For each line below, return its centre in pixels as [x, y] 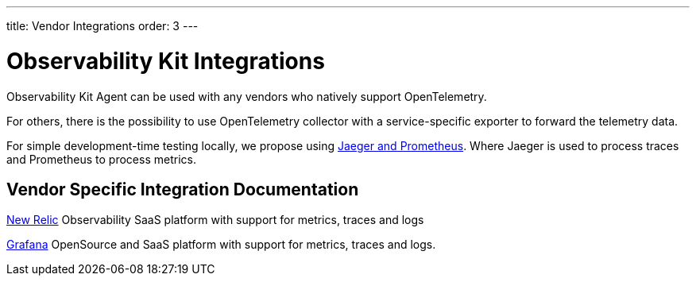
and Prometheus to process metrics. [101, 159]
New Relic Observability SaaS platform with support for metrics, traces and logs [215, 220]
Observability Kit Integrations [166, 61]
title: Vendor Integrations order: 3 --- [102, 26]
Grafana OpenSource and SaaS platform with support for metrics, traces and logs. [221, 245]
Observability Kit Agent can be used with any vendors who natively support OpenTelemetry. [247, 96]
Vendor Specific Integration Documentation [183, 189]
